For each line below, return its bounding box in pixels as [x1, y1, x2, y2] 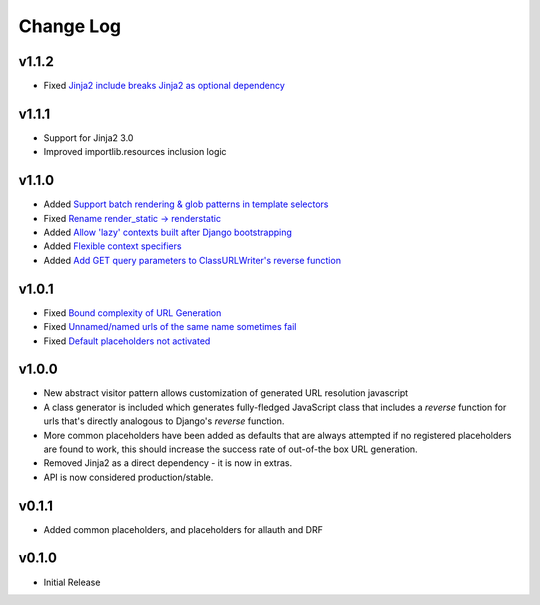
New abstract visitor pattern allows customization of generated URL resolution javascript [43, 387, 409, 399]
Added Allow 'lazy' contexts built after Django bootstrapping [43, 226, 292, 239]
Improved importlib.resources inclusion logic [43, 146, 227, 158]
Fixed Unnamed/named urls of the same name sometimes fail [43, 321, 297, 333]
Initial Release [43, 576, 101, 588]
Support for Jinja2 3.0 [43, 131, 134, 144]
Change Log [18, 15, 122, 37]
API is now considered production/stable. [43, 471, 214, 483]
